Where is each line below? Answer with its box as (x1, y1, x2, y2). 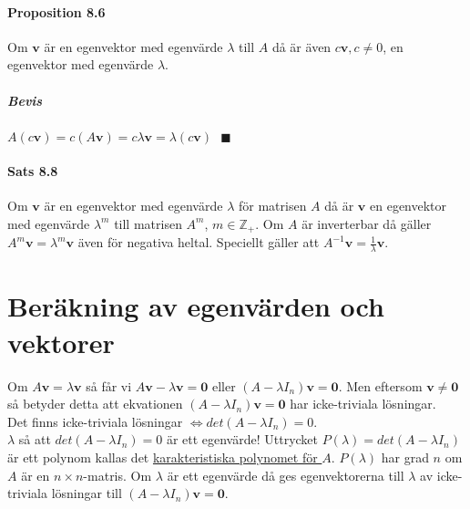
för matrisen (238, 196, 307, 215)
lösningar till (51, 483, 122, 503)
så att (18, 430, 51, 449)
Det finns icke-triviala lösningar (7, 411, 183, 431)
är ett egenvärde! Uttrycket (166, 430, 319, 449)
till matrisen (114, 213, 182, 233)
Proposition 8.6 (7, 2, 106, 21)
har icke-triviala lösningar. (290, 394, 436, 413)
